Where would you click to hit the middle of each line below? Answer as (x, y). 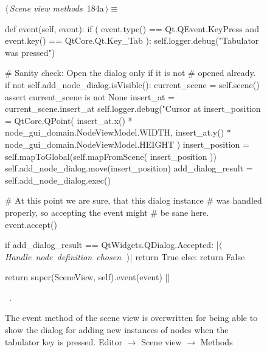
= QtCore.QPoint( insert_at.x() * (69, 120)
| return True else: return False (187, 256)
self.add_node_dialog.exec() (58, 180)
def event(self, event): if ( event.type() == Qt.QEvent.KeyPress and (132, 28)
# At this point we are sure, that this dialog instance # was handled (133, 200)
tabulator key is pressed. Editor (64, 341)
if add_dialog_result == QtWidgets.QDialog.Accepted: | (112, 245)
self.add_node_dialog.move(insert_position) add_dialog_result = (129, 168)
